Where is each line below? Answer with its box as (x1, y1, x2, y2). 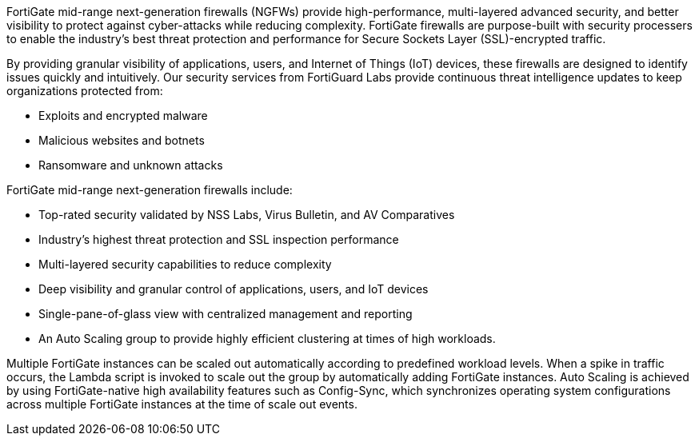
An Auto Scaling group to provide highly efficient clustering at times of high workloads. (38, 332, 496, 345)
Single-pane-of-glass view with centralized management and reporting (38, 307, 413, 321)
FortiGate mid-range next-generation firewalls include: (6, 183, 293, 197)
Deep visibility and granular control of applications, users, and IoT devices (38, 282, 429, 296)
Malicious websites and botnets (38, 133, 205, 147)
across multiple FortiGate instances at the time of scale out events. (6, 397, 357, 411)
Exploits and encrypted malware (38, 109, 208, 122)
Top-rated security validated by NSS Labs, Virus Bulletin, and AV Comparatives (38, 208, 455, 221)
